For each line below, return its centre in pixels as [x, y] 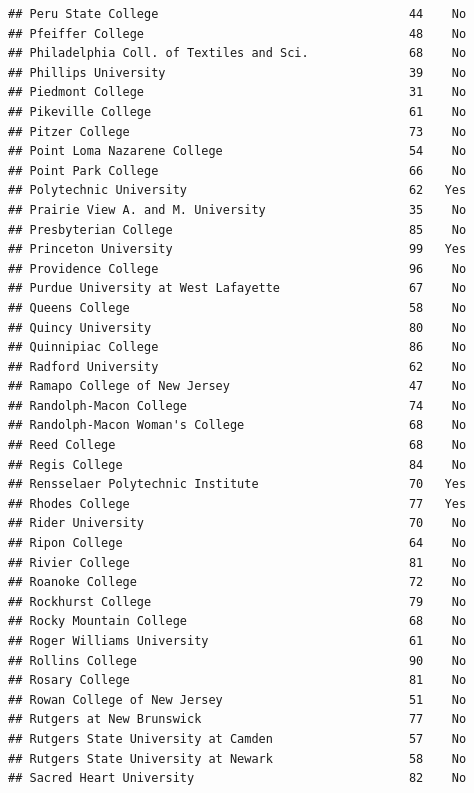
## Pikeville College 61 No [237, 111]
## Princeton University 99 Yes [237, 249]
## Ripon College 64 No [237, 543]
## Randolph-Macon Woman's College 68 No [237, 425]
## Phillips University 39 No [237, 72]
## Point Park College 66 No [237, 170]
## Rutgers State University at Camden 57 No [237, 738]
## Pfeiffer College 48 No [237, 33]
